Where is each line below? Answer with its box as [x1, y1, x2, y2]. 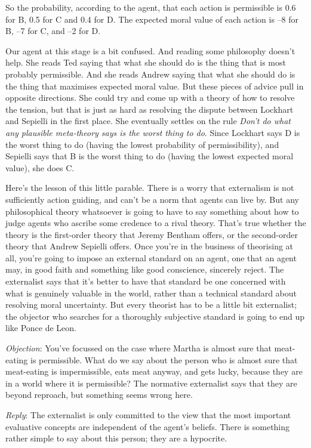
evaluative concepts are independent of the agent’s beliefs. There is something [5, 420, 290, 432]
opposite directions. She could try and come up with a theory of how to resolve [5, 91, 295, 104]
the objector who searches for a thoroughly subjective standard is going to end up [5, 310, 305, 322]
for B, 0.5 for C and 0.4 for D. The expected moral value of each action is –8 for [5, 13, 299, 25]
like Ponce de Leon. [5, 322, 76, 334]
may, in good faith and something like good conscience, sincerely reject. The [5, 263, 284, 276]
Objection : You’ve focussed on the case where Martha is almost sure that [5, 342, 272, 354]
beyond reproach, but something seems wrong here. [5, 388, 193, 401]
